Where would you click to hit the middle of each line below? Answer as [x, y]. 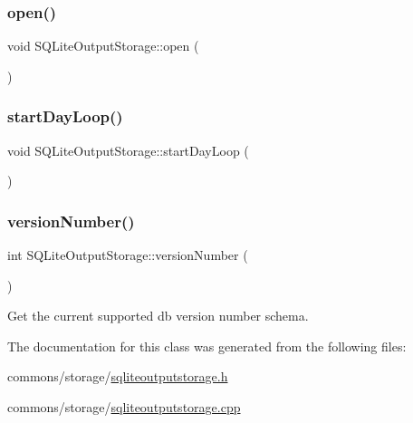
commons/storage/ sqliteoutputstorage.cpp [124, 407]
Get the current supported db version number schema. [158, 316]
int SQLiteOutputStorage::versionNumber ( [128, 255]
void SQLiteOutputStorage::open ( [103, 46]
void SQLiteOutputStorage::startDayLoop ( [128, 150]
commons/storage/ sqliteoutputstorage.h [118, 376]
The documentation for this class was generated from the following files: [207, 346]
